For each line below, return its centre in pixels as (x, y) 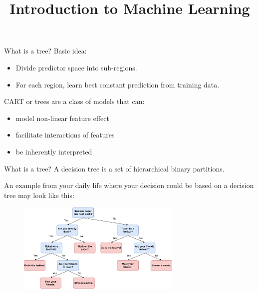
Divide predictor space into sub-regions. (76, 67)
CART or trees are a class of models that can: (74, 101)
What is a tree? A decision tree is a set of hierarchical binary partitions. (114, 168)
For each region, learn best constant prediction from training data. (118, 84)
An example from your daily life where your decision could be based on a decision (129, 185)
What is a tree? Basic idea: (45, 51)
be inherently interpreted (54, 151)
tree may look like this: (39, 195)
